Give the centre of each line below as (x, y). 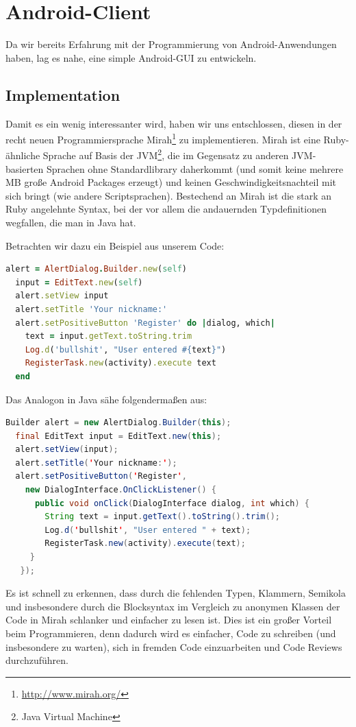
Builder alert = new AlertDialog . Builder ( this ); (118, 423)
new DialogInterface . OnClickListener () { (120, 490)
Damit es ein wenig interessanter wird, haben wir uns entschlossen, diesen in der (174, 123)
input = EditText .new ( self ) (79, 282)
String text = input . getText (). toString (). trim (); (162, 517)
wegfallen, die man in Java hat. (71, 222)
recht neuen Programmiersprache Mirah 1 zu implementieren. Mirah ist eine (163, 138)
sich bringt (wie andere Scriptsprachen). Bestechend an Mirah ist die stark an (169, 195)
